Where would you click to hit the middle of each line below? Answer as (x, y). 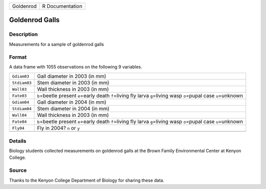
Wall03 (19, 89)
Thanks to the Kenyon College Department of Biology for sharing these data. (87, 180)
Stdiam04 (22, 109)
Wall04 (19, 115)
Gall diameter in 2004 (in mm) (72, 102)
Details (18, 141)
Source (18, 170)
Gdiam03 (21, 76)
